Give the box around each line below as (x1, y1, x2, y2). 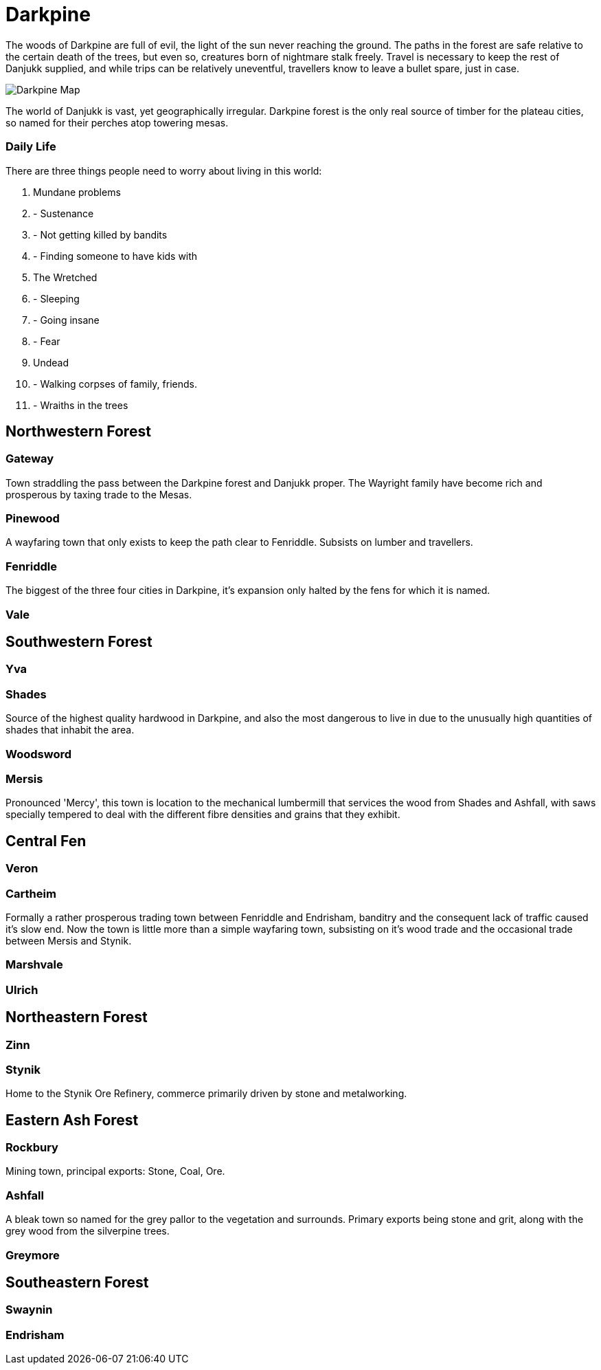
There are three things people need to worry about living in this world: (5, 164, 322, 177)
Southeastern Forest (5, 1274, 149, 1292)
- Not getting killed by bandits (33, 228, 168, 241)
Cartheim (5, 886, 56, 901)
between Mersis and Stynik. (5, 934, 132, 947)
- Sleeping (33, 292, 80, 305)
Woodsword (5, 747, 71, 761)
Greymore (5, 1248, 60, 1262)
